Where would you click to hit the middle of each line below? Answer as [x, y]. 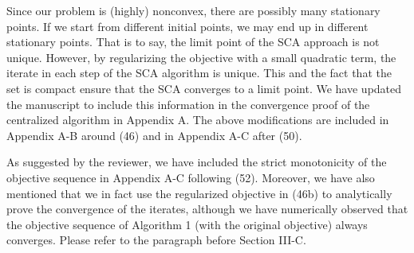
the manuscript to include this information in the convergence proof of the [188, 104]
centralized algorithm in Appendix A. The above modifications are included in [198, 120]
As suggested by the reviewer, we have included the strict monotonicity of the [197, 162]
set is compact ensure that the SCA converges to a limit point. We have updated [204, 88]
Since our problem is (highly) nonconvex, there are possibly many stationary [193, 10]
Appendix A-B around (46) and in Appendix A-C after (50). [154, 135]
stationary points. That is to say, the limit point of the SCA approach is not [193, 42]
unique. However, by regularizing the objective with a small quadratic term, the [201, 57]
